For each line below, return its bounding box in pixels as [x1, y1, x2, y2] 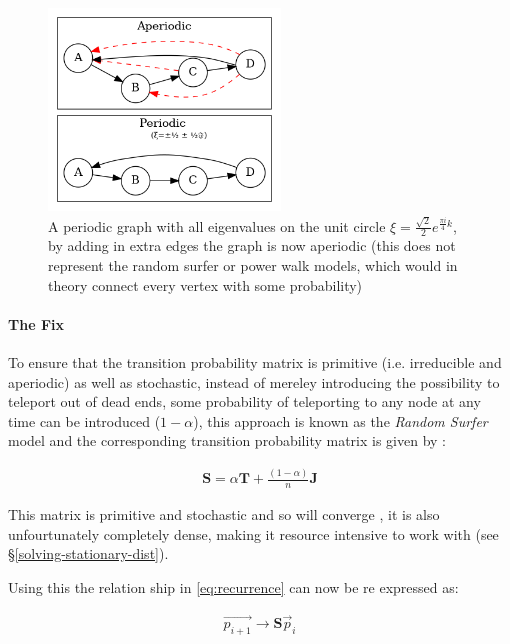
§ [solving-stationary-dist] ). [8, 543, 169, 564]
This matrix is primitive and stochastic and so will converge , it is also [8, 504, 440, 525]
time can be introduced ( [8, 410, 161, 431]
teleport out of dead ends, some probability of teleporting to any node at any [8, 391, 481, 412]
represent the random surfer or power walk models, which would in [48, 255, 458, 275]
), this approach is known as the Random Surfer [193, 410, 488, 431]
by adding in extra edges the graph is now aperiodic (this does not [48, 235, 456, 256]
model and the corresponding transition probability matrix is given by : [8, 430, 447, 451]
